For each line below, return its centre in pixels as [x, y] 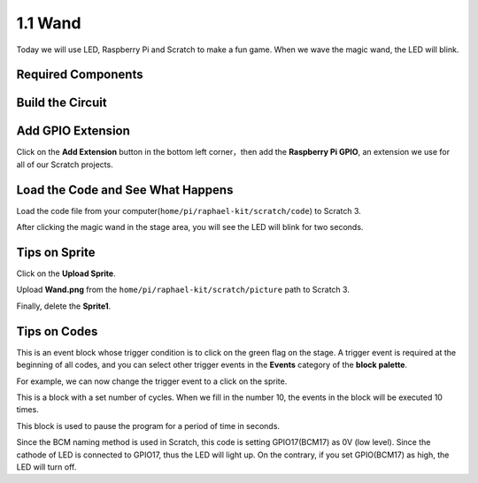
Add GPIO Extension [73, 131]
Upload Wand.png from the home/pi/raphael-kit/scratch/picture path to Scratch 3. [183, 290]
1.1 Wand [49, 23]
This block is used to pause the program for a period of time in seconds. [148, 425]
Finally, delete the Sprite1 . [64, 306]
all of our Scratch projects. [65, 165]
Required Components [80, 75]
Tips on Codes [57, 331]
